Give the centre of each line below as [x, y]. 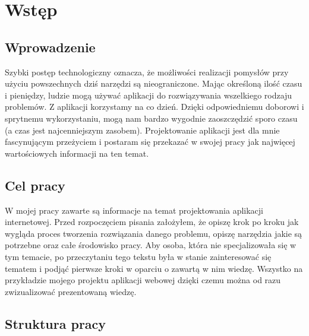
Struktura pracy [56, 323]
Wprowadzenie [50, 47]
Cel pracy [35, 185]
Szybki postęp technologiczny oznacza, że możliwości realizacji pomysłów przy [147, 72]
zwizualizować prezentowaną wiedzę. [71, 291]
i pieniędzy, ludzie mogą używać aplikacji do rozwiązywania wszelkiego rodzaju [149, 95]
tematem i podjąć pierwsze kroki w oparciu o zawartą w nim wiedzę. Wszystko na [154, 268]
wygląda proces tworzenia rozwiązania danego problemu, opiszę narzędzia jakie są [154, 233]
